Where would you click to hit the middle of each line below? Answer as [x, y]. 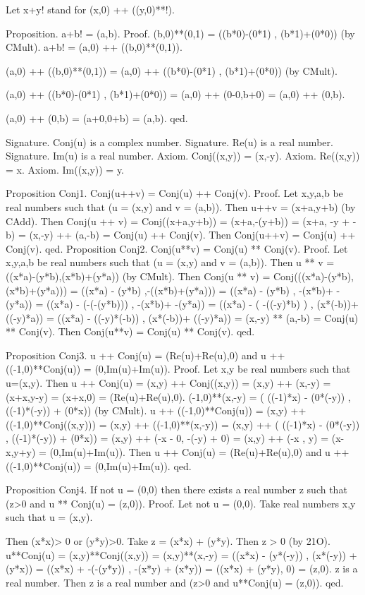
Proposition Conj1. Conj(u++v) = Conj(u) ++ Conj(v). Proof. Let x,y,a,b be [174, 193]
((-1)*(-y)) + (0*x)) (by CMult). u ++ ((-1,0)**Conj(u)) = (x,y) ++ [156, 410]
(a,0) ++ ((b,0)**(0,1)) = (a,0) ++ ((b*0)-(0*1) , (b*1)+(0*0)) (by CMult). [172, 70]
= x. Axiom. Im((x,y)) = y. [65, 169]
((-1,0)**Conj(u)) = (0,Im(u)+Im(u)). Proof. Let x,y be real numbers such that [178, 369]
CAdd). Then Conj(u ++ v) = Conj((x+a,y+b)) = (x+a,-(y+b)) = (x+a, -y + [178, 221]
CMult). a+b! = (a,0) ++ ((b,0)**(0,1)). [94, 47]
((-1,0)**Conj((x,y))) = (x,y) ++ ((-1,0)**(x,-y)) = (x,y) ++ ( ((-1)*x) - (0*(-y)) [183, 424]
